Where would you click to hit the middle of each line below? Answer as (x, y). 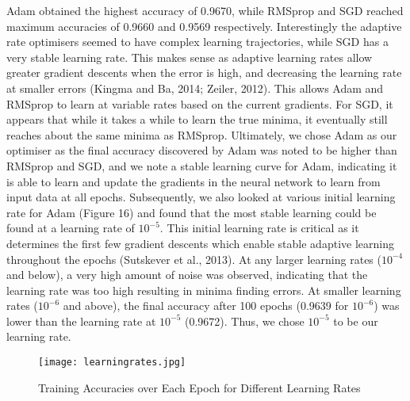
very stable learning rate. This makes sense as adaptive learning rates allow (190, 57)
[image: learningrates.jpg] (112, 363)
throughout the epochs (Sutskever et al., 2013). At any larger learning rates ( (194, 259)
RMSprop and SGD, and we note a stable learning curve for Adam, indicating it (202, 165)
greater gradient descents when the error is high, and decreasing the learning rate (204, 73)
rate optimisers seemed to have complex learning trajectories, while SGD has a (197, 42)
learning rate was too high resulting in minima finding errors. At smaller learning (204, 290)
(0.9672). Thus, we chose (244, 321)
